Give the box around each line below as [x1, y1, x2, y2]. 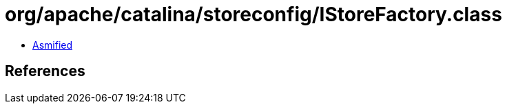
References [5, 62, 85, 80]
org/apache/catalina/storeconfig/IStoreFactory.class [5, 3, 502, 26]
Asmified [32, 38, 73, 51]
